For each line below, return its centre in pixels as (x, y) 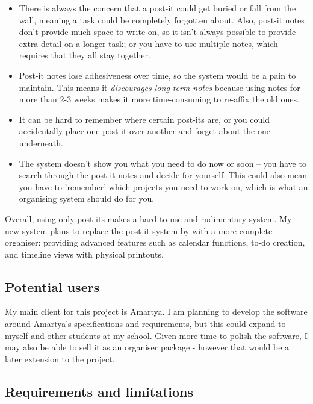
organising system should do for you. (87, 198)
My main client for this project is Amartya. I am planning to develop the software (156, 312)
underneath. (41, 142)
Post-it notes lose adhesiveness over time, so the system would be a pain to (157, 75)
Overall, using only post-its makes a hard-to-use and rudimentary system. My (148, 218)
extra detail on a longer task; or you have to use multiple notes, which (148, 43)
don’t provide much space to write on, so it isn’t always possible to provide (157, 32)
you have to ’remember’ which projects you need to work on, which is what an (163, 186)
